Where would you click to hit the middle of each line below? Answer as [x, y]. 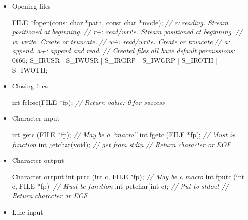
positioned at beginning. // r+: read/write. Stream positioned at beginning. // [127, 32]
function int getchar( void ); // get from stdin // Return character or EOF [121, 144]
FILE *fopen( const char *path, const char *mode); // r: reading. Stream [120, 22]
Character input [36, 118]
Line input [27, 212]
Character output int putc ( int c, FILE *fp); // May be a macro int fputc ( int [128, 176]
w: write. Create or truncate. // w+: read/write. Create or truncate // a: [121, 41]
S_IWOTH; [30, 69]
